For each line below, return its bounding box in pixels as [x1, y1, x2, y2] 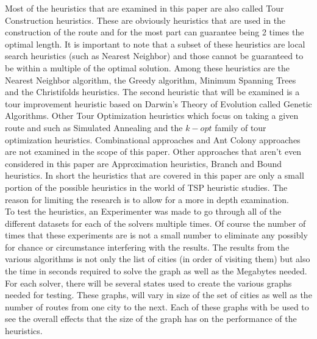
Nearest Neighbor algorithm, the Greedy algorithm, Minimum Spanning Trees [5, 73, 296, 86]
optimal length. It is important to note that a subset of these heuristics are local [5, 37, 305, 50]
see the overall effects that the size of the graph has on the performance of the [5, 312, 297, 325]
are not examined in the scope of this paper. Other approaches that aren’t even [5, 145, 302, 158]
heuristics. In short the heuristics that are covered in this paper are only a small [5, 169, 304, 182]
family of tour [215, 121, 266, 134]
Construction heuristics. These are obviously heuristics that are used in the [5, 13, 286, 26]
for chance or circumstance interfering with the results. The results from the [5, 240, 290, 253]
